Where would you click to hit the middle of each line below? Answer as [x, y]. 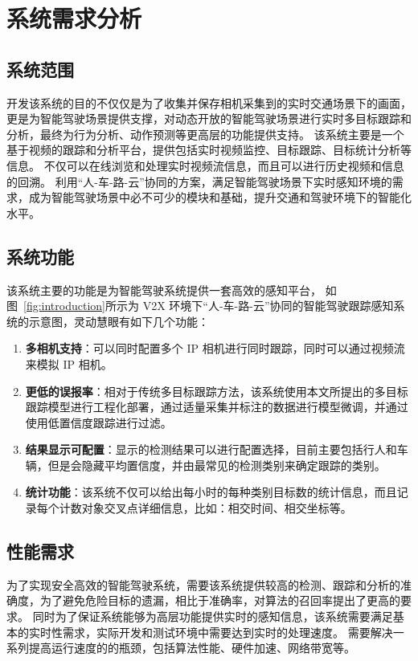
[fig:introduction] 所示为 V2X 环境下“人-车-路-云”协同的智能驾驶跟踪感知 [209, 306]
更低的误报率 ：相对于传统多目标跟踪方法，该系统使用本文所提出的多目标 [217, 391]
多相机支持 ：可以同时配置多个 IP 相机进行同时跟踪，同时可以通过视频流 [215, 348]
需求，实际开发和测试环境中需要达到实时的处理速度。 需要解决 [227, 632]
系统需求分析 [74, 18]
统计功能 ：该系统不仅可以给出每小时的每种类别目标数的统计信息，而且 [211, 492]
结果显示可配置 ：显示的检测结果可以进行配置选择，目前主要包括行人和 [211, 449]
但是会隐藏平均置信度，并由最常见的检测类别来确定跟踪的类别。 [217, 465]
